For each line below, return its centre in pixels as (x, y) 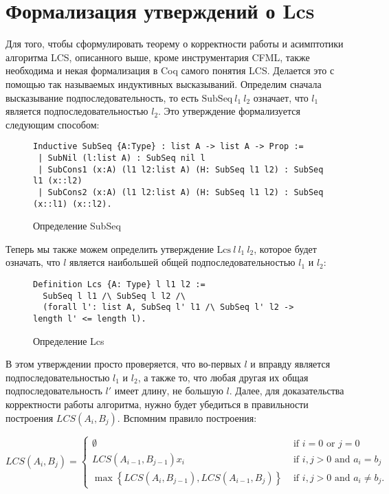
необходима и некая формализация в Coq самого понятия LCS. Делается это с (170, 70)
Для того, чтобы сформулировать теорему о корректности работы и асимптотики (175, 44)
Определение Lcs (69, 340)
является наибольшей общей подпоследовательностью (182, 262)
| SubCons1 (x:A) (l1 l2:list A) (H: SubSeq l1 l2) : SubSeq (181, 169)
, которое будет (285, 248)
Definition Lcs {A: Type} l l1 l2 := (119, 284)
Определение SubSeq (77, 226)
